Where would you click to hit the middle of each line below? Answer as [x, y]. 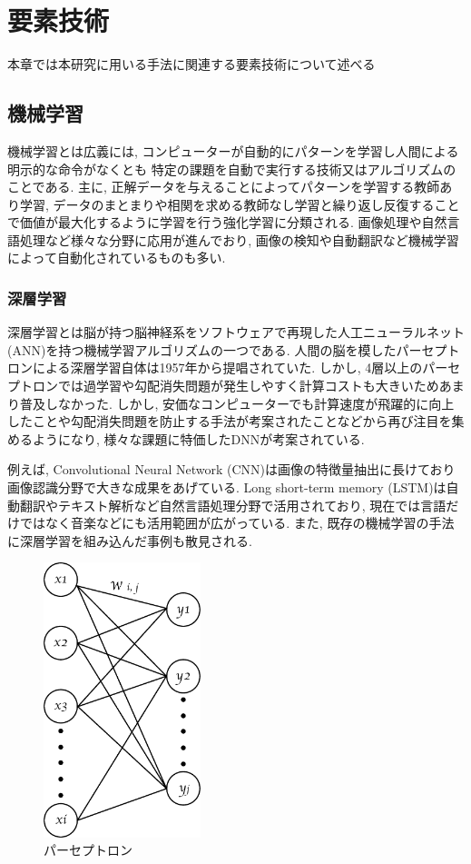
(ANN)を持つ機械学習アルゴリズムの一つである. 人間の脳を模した [202, 349]
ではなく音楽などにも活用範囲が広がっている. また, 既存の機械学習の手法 [237, 523]
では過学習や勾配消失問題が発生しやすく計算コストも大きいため [248, 386]
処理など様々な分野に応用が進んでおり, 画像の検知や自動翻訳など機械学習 [239, 239]
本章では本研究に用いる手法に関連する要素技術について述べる [191, 64]
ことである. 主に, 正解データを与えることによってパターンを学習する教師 [224, 187]
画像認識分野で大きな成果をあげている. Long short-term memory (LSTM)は [227, 487]
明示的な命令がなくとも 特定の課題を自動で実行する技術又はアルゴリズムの [232, 169]
